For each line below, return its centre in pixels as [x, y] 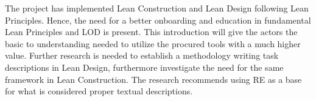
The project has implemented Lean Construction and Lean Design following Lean [157, 8]
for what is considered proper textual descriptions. [99, 91]
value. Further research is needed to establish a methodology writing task [142, 55]
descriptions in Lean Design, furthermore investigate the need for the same [144, 67]
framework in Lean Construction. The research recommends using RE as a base [153, 79]
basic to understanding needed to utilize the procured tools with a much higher [153, 43]
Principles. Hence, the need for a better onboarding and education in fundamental [158, 20]
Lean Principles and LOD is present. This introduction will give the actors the [151, 32]
